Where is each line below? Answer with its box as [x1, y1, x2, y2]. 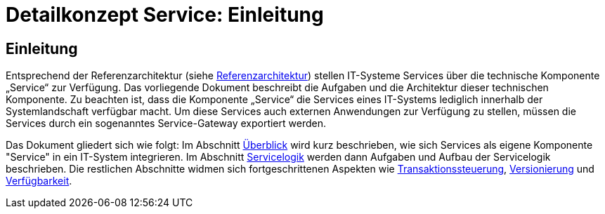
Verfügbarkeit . [6, 175, 72, 187]
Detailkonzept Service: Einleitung [6, 3, 324, 27]
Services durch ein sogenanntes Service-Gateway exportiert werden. [6, 117, 326, 130]
